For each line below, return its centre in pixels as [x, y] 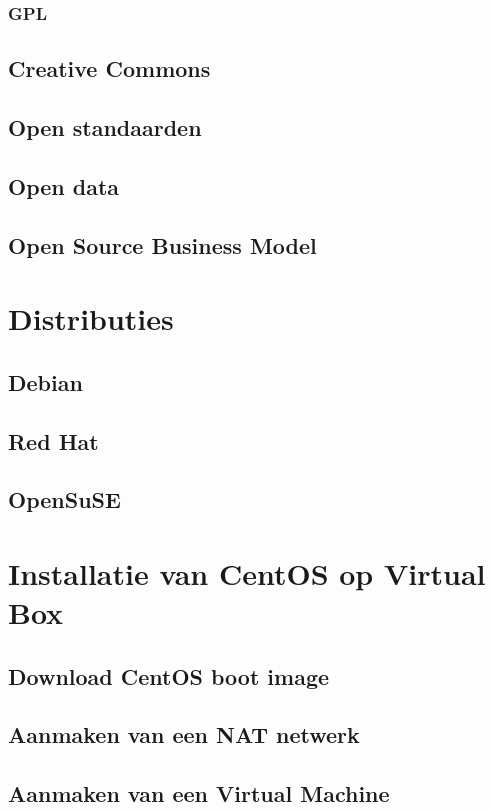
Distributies [91, 318]
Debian [45, 381]
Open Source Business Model [162, 244]
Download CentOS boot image [169, 675]
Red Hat [53, 440]
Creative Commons [109, 68]
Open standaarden [105, 127]
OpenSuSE [64, 499]
